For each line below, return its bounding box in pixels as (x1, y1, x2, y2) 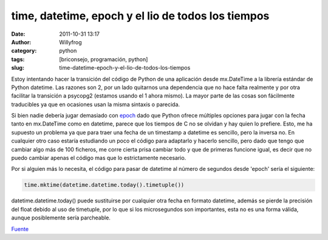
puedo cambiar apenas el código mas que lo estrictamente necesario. (11, 155, 186, 162)
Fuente (11, 225, 29, 233)
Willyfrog (59, 38, 82, 45)
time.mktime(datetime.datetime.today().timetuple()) (24, 182, 185, 188)
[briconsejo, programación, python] (59, 55, 148, 63)
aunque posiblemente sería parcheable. (11, 214, 111, 221)
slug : (11, 64, 24, 72)
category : (11, 47, 37, 55)
